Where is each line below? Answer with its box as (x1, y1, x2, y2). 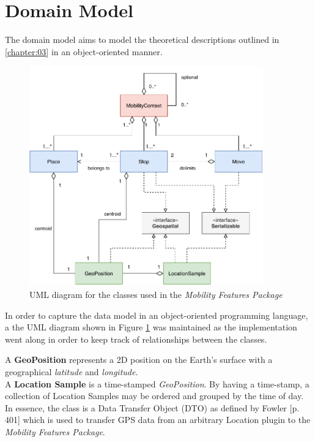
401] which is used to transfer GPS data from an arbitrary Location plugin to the (5, 413, 311, 426)
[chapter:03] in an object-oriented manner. (5, 45, 163, 58)
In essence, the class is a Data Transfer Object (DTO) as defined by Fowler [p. (5, 401, 300, 414)
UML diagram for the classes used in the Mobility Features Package (29, 288, 283, 301)
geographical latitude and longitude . (5, 365, 138, 378)
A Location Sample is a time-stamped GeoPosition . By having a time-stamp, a (5, 377, 309, 390)
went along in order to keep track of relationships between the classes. (5, 332, 267, 345)
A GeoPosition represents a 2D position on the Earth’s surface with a (5, 353, 273, 366)
